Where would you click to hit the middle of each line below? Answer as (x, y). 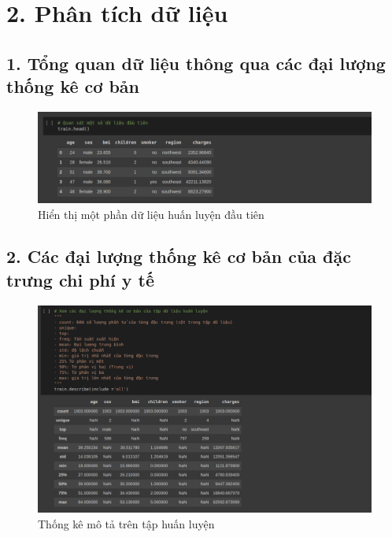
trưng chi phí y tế (81, 279)
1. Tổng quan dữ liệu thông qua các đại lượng (196, 63)
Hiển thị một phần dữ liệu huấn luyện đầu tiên (151, 214)
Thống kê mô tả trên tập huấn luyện (126, 523)
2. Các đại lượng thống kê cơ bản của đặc (179, 256)
